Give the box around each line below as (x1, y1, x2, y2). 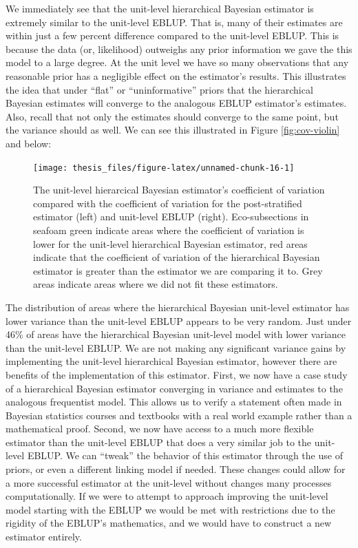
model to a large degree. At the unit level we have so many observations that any (6, 55, 349, 70)
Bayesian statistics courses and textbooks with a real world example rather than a (6, 408, 352, 422)
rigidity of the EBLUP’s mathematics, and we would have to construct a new (6, 516, 332, 530)
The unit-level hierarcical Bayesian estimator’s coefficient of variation (33, 182, 325, 197)
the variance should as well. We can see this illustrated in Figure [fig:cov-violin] (6, 123, 340, 137)
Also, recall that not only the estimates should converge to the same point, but (6, 109, 339, 123)
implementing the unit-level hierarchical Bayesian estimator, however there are (6, 354, 337, 368)
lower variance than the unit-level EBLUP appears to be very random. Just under (6, 313, 352, 328)
